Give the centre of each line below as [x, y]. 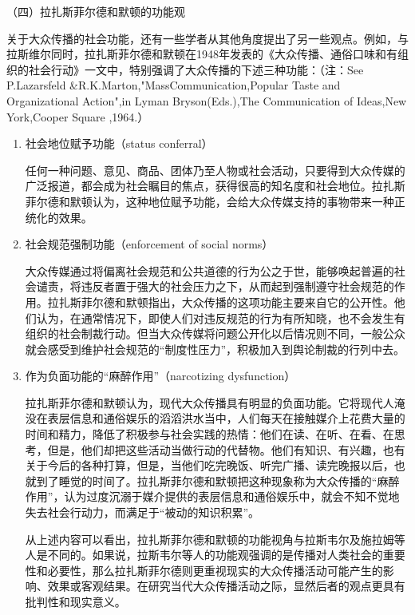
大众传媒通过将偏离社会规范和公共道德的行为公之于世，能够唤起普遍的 [209, 270]
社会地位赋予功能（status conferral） [119, 143]
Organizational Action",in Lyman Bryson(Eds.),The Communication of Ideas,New [207, 100]
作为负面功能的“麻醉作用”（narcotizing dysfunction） [160, 376]
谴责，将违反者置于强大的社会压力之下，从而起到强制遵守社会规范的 [215, 286]
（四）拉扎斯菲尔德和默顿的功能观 [96, 11]
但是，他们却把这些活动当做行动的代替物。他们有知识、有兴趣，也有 [226, 449]
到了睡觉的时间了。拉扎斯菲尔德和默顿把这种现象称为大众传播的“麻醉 [218, 480]
